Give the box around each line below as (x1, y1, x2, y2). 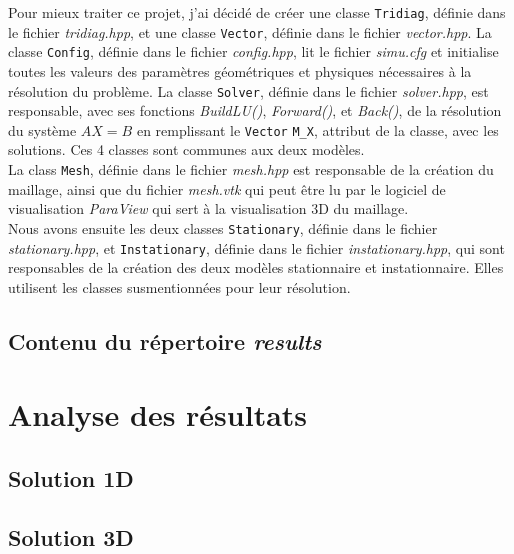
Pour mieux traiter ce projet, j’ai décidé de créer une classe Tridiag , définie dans (8, 2, 506, 22)
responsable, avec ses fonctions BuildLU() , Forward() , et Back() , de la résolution (8, 100, 502, 121)
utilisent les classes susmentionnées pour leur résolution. (8, 276, 351, 297)
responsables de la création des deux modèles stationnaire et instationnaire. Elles (8, 257, 504, 278)
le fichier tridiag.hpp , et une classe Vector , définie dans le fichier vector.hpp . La (8, 21, 492, 42)
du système (8, 119, 77, 140)
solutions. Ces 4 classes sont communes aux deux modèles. (8, 139, 365, 160)
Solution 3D (8, 521, 134, 552)
